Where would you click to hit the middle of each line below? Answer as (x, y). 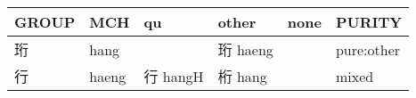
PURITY (369, 22)
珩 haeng (245, 49)
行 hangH (174, 76)
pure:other (368, 49)
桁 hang (242, 76)
